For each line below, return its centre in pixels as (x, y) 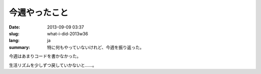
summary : (20, 47)
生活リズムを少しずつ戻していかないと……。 (53, 65)
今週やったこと (39, 13)
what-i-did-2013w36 (68, 33)
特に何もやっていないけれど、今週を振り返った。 (96, 47)
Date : (14, 27)
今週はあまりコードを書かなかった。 (45, 56)
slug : (14, 33)
